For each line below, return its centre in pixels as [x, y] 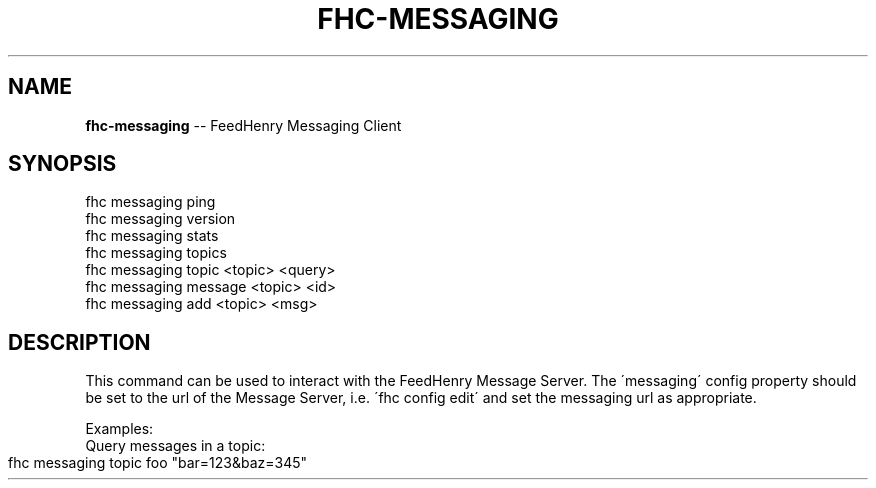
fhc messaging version [160, 219]
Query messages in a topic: [175, 446]
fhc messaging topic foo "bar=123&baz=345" [158, 463]
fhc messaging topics [156, 253]
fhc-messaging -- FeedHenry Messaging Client [243, 125]
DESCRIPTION [79, 342]
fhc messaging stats [152, 236]
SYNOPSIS [62, 164]
